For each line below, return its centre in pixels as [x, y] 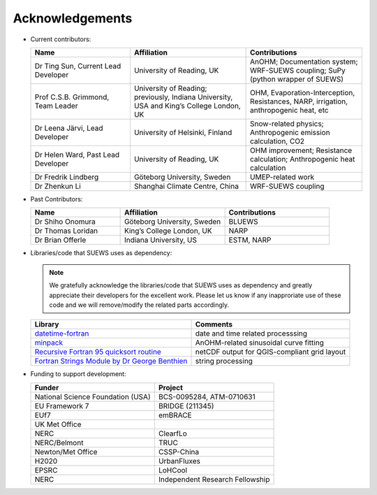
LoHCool [173, 470]
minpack [49, 343]
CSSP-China [178, 452]
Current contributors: [61, 39]
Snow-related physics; [287, 124]
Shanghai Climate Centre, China [186, 186]
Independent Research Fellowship [214, 479]
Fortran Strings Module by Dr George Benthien [111, 361]
